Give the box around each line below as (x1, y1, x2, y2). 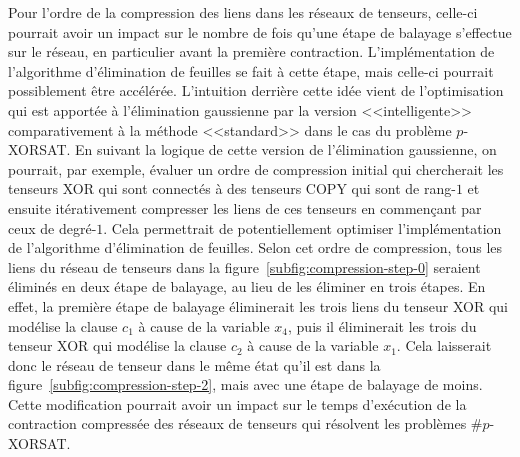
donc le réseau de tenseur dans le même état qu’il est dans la (8, 354, 381, 375)
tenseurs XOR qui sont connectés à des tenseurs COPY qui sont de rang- (8, 178, 456, 199)
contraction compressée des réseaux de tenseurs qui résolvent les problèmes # (8, 413, 483, 434)
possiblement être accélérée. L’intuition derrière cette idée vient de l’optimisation (8, 80, 504, 101)
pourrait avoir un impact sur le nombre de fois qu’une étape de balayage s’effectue (8, 21, 512, 42)
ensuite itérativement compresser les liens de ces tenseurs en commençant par (8, 197, 482, 218)
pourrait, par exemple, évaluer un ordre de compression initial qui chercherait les (8, 158, 504, 179)
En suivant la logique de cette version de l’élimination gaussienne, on (75, 139, 497, 160)
